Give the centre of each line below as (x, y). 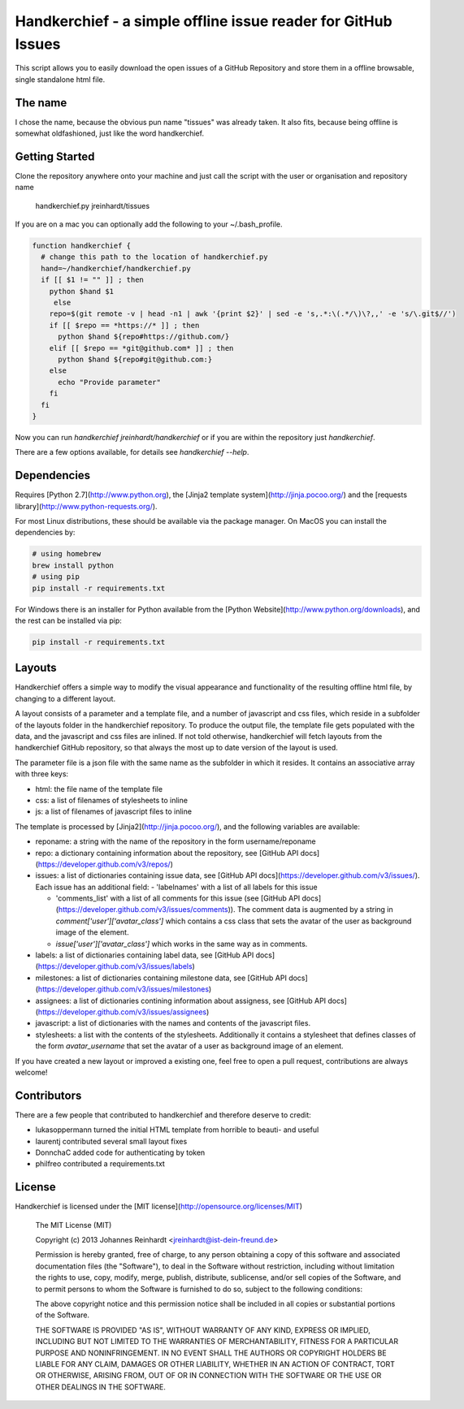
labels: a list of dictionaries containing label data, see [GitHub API (145, 955)
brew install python (73, 565)
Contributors (48, 1095)
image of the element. (92, 932)
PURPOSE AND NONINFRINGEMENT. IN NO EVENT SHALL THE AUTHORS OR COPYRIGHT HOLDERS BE (211, 1353)
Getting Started (55, 156)
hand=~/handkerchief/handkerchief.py (116, 268)
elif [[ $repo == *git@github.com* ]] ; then (141, 348)
